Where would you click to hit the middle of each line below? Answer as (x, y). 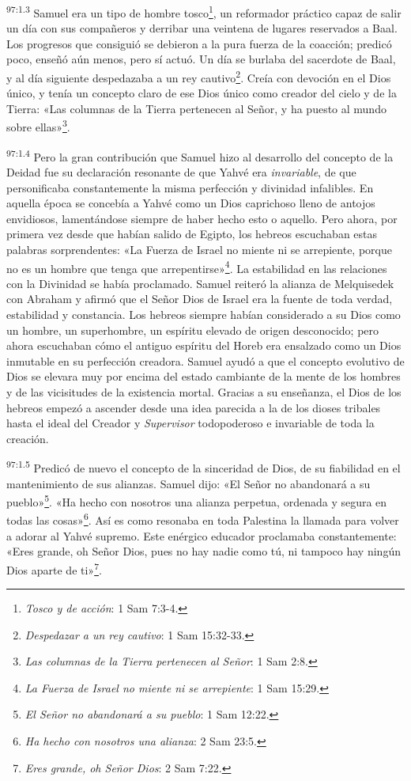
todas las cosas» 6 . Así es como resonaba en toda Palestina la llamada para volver (203, 519)
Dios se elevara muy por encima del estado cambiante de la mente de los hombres (204, 376)
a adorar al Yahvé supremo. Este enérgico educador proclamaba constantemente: (202, 535)
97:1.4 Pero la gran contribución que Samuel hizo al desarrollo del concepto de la (200, 155)
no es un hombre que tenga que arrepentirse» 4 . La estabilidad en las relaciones (197, 267)
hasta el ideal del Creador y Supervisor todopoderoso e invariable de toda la (190, 423)
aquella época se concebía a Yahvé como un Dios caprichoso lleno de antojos (191, 203)
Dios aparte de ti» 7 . (54, 568)
